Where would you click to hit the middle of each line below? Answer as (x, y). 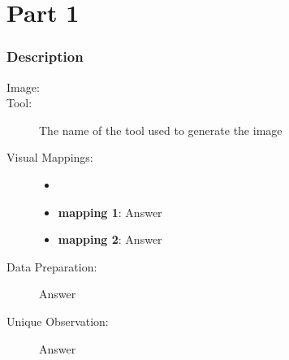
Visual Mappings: (50, 157)
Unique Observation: (58, 321)
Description (45, 56)
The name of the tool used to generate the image (161, 130)
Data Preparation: (52, 266)
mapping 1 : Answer (110, 212)
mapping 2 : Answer (110, 239)
